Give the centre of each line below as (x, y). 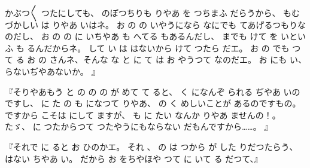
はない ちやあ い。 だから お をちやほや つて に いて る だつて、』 (134, 158)
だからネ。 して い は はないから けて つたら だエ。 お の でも (167, 48)
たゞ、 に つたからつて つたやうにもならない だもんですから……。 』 (139, 126)
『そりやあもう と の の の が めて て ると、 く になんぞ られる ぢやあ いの (153, 91)
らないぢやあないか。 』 (52, 71)
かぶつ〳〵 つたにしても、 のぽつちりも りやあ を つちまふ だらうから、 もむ (153, 13)
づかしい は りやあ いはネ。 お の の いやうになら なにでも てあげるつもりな (155, 24)
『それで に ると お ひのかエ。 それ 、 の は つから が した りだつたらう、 (151, 146)
